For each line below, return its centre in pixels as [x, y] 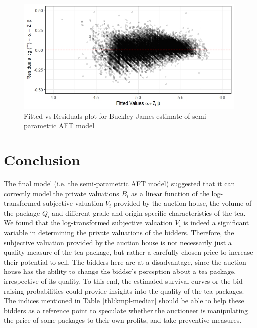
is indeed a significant [216, 223]
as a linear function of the [170, 193]
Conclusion [42, 159]
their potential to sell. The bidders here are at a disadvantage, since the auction [125, 261]
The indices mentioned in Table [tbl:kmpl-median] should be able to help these [124, 301]
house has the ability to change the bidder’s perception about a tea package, [120, 271]
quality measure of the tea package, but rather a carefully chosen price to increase [128, 252]
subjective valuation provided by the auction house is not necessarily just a [118, 242]
